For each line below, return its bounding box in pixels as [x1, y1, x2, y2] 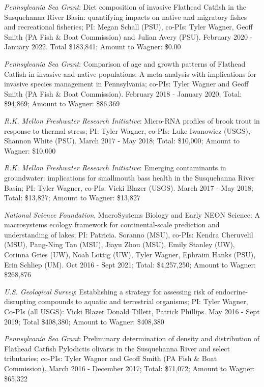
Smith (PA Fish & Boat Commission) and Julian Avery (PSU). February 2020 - [4, 31, 253, 42]
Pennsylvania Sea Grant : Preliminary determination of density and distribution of [4, 333, 260, 344]
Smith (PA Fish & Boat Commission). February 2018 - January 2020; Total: [4, 88, 242, 99]
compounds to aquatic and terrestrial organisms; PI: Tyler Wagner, [38, 296, 248, 307]
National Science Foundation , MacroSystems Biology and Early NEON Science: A [4, 209, 260, 220]
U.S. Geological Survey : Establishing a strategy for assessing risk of [4, 286, 214, 296]
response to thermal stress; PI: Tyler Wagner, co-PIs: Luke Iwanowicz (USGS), [4, 125, 250, 136]
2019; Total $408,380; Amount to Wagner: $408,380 [4, 316, 164, 326]
